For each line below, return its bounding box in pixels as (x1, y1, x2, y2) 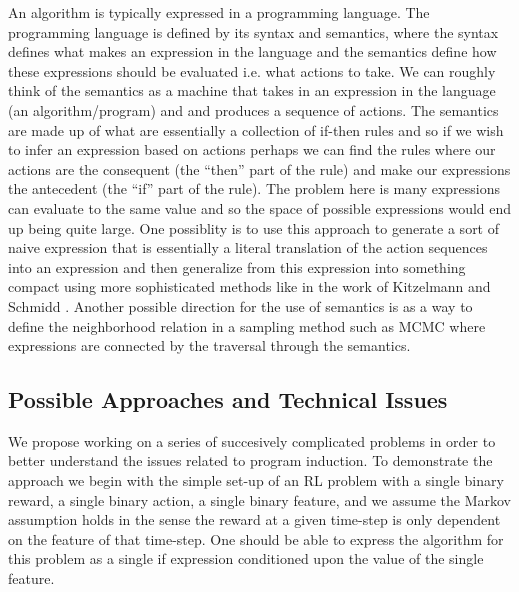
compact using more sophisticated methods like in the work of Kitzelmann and (8, 276, 491, 297)
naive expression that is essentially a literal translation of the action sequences (8, 237, 488, 258)
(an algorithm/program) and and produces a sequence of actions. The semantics (8, 99, 499, 120)
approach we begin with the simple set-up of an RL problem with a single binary (8, 470, 504, 491)
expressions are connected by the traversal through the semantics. (8, 335, 411, 356)
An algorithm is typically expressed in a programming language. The (8, 2, 430, 22)
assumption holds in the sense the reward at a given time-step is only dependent (8, 509, 501, 530)
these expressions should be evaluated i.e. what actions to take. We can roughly (8, 60, 496, 81)
